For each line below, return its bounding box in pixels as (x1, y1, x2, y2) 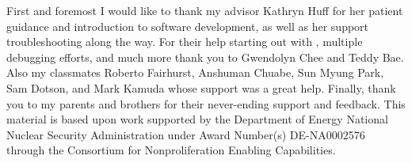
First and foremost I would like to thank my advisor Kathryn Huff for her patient (6, 2, 403, 18)
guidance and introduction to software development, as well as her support (6, 17, 369, 34)
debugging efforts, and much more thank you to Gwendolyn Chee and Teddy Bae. (6, 48, 404, 65)
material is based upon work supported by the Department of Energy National (6, 111, 388, 127)
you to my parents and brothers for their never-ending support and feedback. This (6, 95, 406, 112)
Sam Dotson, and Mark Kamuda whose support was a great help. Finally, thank (6, 79, 396, 96)
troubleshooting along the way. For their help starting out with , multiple (6, 33, 363, 50)
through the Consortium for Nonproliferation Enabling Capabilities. (6, 142, 336, 158)
